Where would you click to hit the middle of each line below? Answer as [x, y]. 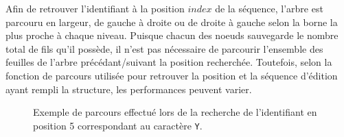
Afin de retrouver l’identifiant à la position [95, 8]
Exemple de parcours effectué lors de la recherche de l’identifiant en [175, 112]
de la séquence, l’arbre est [269, 8]
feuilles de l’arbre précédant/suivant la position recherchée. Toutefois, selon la [169, 62]
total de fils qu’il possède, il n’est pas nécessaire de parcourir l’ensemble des [164, 48]
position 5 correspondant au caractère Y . [118, 125]
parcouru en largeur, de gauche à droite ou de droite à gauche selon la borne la [172, 22]
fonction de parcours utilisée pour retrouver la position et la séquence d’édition [172, 75]
